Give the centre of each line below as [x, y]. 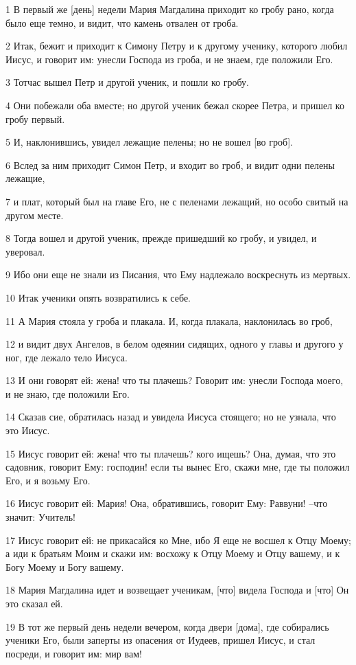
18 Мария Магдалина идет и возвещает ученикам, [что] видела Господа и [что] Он [177, 590]
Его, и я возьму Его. [48, 480]
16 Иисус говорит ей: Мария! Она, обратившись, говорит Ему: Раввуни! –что [167, 503]
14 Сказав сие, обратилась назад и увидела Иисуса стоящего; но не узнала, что [171, 417]
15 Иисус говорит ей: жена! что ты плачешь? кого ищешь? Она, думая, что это [171, 453]
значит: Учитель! [40, 517]
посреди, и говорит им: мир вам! [74, 653]
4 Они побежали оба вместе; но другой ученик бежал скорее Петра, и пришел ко [175, 105]
